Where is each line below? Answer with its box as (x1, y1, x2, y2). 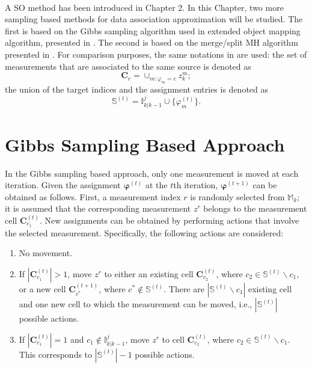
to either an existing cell (104, 268, 194, 280)
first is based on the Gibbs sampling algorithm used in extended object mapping (5, 24, 301, 37)
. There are (164, 283, 204, 295)
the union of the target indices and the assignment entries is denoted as (5, 82, 269, 95)
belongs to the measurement (203, 202, 307, 215)
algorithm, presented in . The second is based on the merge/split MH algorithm (5, 36, 298, 49)
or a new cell (19, 283, 66, 295)
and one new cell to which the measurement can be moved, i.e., (19, 298, 252, 310)
